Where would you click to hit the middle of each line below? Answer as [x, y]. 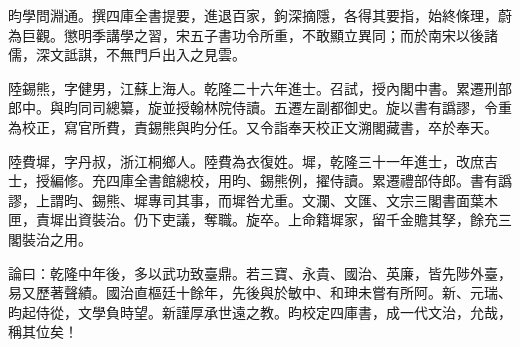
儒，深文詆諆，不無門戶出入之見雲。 [127, 54]
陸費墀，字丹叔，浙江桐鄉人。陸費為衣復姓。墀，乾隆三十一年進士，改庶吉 [253, 160]
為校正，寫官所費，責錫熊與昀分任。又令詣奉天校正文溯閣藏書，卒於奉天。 [253, 126]
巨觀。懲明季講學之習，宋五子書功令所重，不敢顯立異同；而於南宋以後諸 [259, 34]
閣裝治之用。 [50, 238]
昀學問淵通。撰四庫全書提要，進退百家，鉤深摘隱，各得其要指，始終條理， [253, 15]
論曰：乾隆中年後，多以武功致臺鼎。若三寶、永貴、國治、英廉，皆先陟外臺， [260, 272]
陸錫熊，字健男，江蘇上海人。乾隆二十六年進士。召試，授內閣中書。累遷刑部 [260, 87]
